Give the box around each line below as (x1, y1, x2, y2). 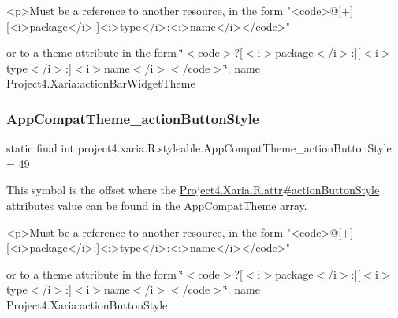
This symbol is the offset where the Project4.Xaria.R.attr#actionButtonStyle (6, 181, 380, 198)
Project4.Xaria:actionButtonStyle (6, 296, 168, 312)
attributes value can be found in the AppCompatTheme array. (6, 196, 307, 213)
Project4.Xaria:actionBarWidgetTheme (6, 75, 195, 92)
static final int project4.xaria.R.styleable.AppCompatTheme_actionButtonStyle (6, 140, 392, 156)
